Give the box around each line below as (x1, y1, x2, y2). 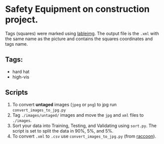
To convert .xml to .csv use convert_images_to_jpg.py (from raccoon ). (12, 133, 157, 139)
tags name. (5, 41, 28, 47)
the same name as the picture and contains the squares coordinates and (5, 36, 153, 42)
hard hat (12, 69, 30, 74)
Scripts (5, 88, 28, 97)
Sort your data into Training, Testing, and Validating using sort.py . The (12, 123, 157, 129)
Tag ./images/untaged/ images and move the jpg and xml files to (12, 112, 144, 118)
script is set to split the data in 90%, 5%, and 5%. (12, 128, 114, 134)
